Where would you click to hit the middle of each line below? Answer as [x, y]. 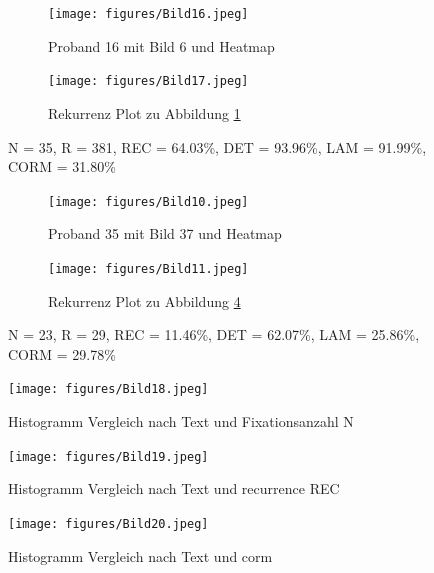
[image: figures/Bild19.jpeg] [108, 456]
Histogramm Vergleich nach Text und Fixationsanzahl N [181, 421]
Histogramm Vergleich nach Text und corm [140, 555]
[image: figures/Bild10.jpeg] [148, 201]
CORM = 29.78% [62, 353]
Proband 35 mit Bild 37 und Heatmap [165, 233]
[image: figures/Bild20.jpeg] [108, 523]
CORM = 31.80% [62, 166]
